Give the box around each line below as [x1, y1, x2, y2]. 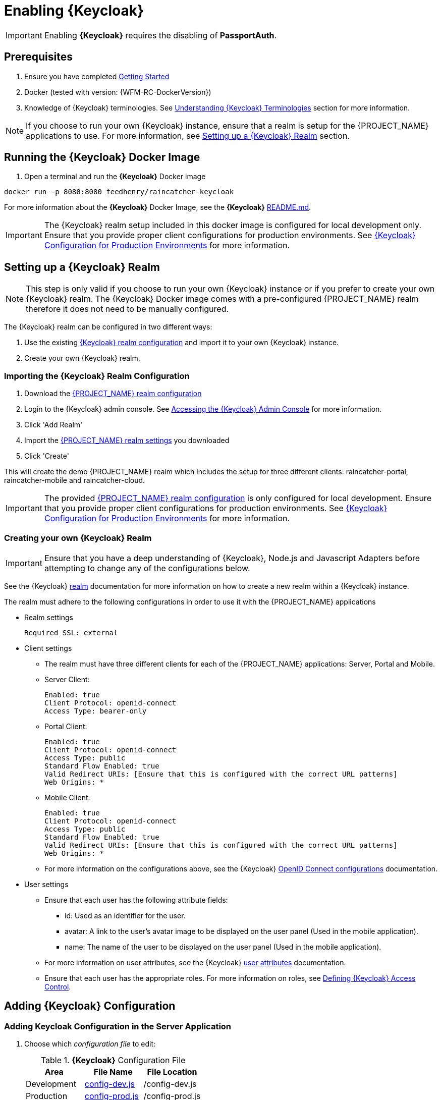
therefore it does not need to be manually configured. [26, 304, 229, 314]
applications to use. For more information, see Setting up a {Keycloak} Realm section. [26, 130, 350, 141]
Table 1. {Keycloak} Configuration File [40, 1055, 186, 1065]
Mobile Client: [44, 793, 90, 802]
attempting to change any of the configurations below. [44, 563, 250, 573]
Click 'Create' [24, 452, 69, 461]
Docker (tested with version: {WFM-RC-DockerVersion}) [24, 87, 211, 96]
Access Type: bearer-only [44, 706, 147, 715]
